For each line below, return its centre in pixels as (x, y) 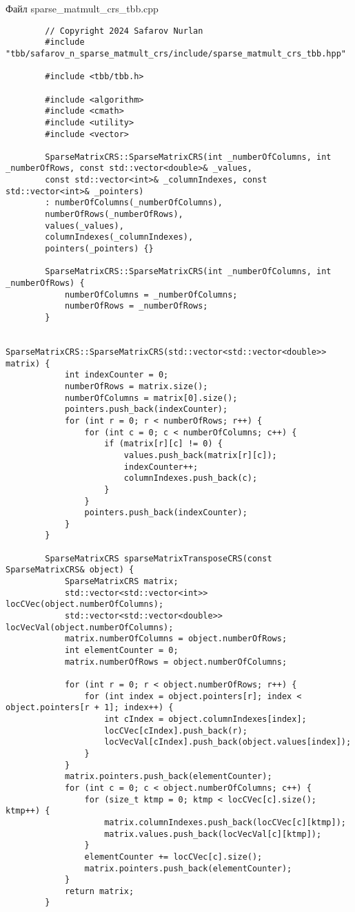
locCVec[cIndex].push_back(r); (176, 730)
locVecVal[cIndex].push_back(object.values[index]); (228, 742)
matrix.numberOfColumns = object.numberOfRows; (176, 639)
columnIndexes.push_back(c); (191, 478)
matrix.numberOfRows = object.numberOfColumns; (176, 662)
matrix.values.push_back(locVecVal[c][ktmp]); (213, 834)
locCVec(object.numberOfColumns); (85, 604)
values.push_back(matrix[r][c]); (200, 455)
